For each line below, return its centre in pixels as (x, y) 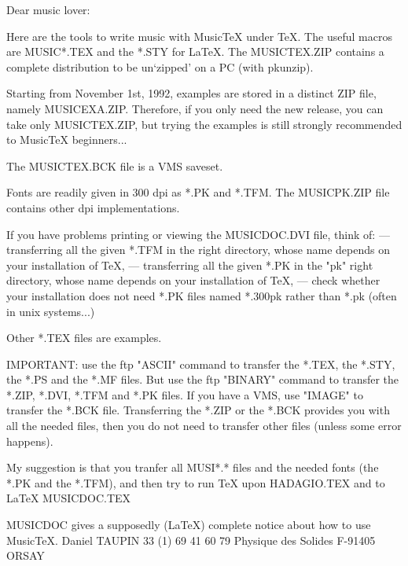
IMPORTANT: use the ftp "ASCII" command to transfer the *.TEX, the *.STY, (201, 364)
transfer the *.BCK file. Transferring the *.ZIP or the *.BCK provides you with (198, 410)
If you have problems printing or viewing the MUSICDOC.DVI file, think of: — (198, 234)
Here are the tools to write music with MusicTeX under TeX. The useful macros (199, 36)
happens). (30, 441)
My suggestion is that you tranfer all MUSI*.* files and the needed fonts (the (193, 467)
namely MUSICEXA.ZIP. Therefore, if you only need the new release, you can (195, 108)
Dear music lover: (48, 9)
